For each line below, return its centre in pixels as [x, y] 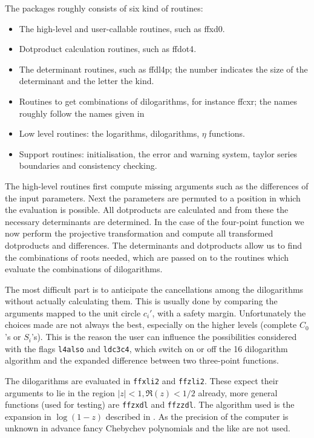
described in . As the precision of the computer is [197, 416]
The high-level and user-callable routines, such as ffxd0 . [122, 28]
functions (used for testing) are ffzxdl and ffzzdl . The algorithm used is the [150, 404]
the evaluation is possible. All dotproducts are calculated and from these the [147, 210]
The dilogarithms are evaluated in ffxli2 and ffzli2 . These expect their [142, 380]
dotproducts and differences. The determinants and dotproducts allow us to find [153, 245]
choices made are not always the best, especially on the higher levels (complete [151, 325]
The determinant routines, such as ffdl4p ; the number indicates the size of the [163, 69]
